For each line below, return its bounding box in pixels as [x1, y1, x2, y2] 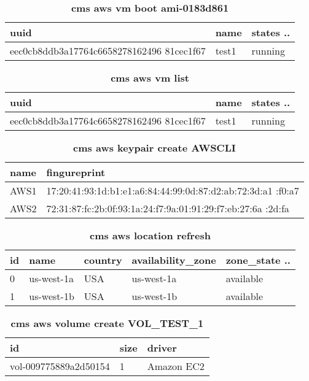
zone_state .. [225, 253, 291, 267]
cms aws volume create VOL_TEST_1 [10, 316, 204, 330]
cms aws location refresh [89, 228, 211, 242]
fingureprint [46, 165, 106, 179]
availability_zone [131, 253, 216, 267]
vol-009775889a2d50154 [10, 359, 110, 373]
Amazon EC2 [147, 359, 205, 373]
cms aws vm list [111, 71, 189, 85]
